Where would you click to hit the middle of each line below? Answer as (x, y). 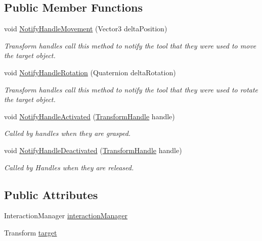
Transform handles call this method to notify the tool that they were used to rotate (131, 89)
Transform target (31, 232)
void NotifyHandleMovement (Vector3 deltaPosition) (86, 29)
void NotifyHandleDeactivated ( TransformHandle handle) (93, 150)
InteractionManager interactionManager (66, 215)
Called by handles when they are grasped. (68, 133)
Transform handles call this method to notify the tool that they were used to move (130, 45)
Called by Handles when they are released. (69, 167)
